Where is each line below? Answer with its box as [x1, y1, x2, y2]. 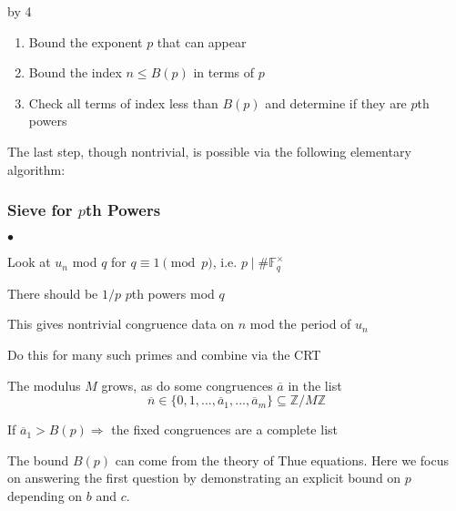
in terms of [193, 63, 255, 82]
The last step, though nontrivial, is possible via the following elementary [7, 141, 411, 160]
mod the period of [249, 314, 351, 333]
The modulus [7, 375, 81, 394]
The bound [7, 450, 69, 469]
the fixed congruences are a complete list [111, 420, 338, 439]
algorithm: [7, 159, 66, 179]
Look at [7, 252, 51, 271]
